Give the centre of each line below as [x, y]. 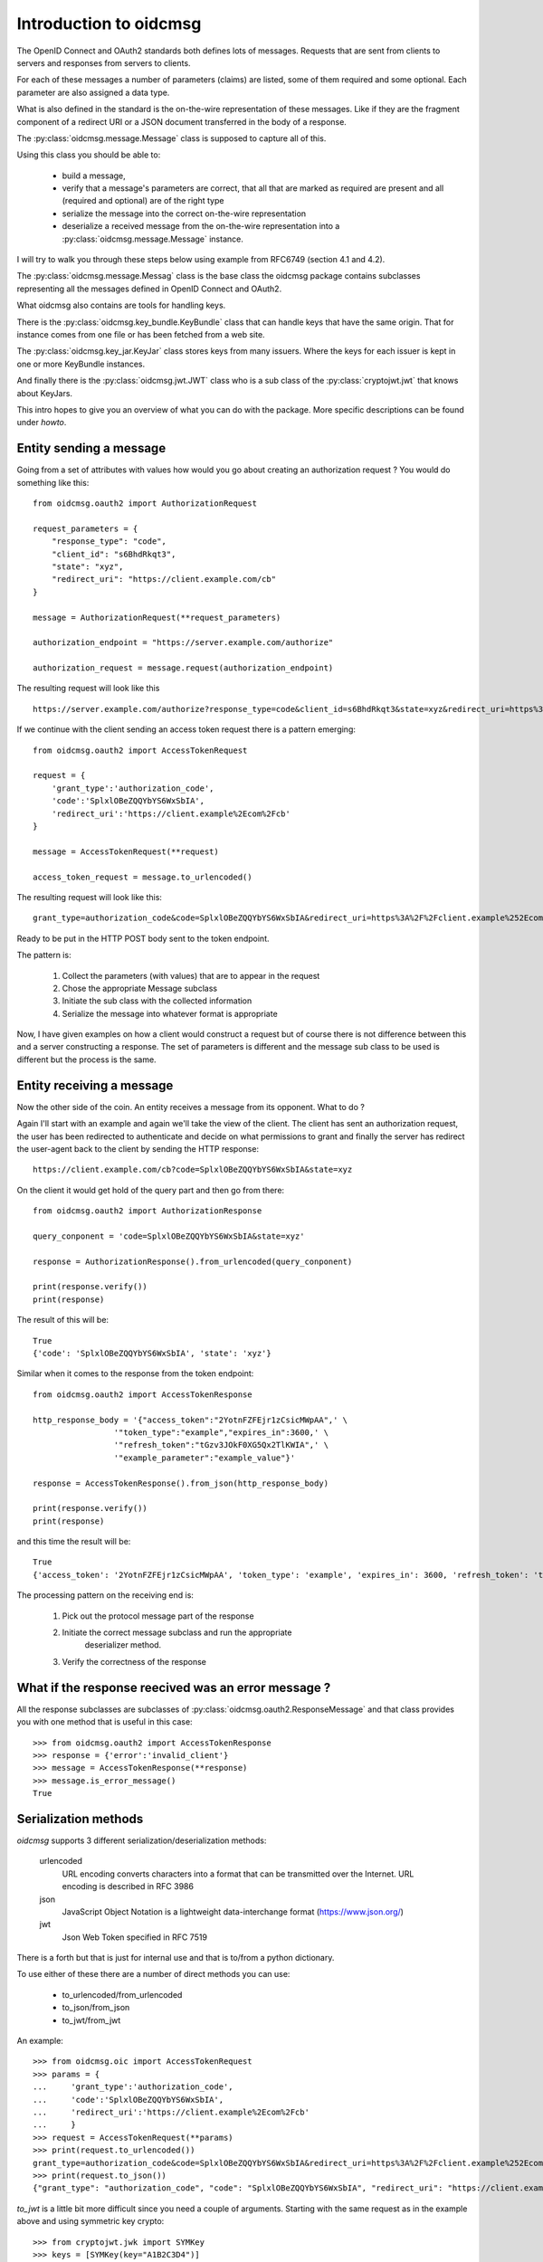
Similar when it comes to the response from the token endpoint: [135, 1373]
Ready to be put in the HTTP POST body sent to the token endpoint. [143, 938]
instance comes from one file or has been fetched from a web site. [141, 334]
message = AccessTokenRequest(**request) [126, 851]
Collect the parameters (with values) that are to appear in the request [191, 975]
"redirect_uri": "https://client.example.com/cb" [163, 580]
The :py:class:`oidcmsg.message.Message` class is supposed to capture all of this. [171, 138]
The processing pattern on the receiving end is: [105, 1595]
